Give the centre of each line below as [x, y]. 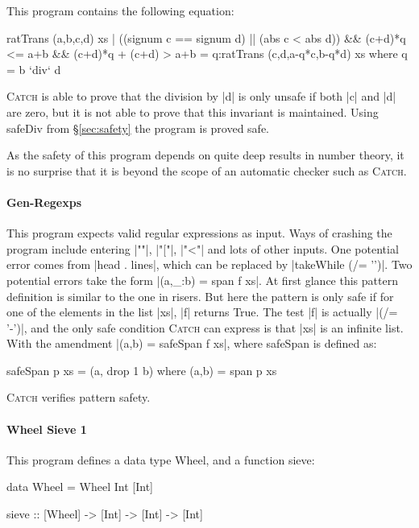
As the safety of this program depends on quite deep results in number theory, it [205, 155]
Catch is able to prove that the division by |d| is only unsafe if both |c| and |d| [201, 96]
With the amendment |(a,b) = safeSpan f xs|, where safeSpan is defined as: [192, 343]
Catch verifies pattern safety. [79, 397]
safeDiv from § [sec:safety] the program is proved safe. [138, 128]
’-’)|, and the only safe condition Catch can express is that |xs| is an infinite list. [205, 327]
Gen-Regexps [44, 202]
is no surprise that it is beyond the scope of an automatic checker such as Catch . [207, 170]
